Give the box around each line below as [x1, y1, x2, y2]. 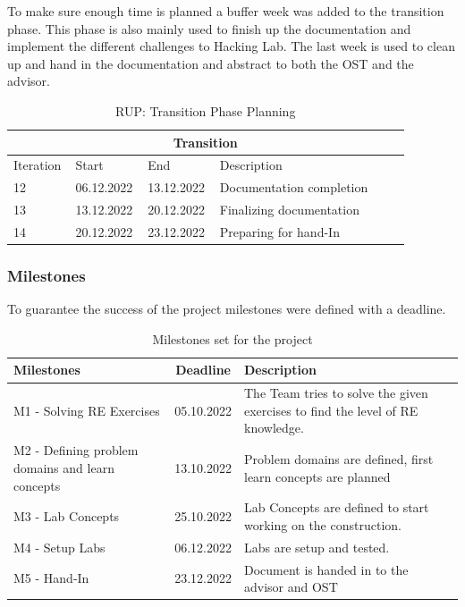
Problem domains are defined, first [244, 450, 434, 468]
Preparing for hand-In [219, 222, 340, 240]
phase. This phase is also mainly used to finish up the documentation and [7, 19, 411, 38]
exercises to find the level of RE [244, 400, 418, 419]
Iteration [13, 156, 62, 174]
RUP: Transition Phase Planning [115, 101, 296, 120]
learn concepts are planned [244, 467, 391, 485]
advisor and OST [244, 577, 338, 596]
